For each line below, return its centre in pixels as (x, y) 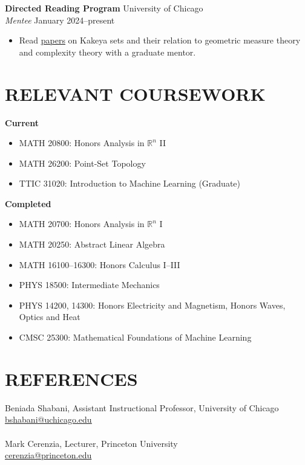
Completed (28, 203)
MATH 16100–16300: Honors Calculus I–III (100, 264)
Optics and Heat (50, 317)
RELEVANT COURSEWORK (135, 93)
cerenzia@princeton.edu (48, 455)
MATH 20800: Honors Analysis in (82, 143)
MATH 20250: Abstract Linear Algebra (92, 244)
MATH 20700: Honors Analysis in (82, 224)
